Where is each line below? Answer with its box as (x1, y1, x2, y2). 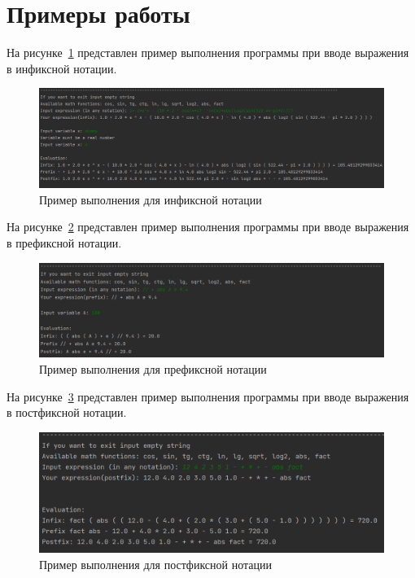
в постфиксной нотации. (7, 404, 127, 421)
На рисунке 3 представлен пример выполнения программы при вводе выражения (7, 388, 409, 405)
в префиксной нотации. (7, 234, 122, 252)
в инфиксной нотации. (7, 59, 117, 77)
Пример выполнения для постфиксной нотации (39, 555, 272, 572)
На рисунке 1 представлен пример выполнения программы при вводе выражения (7, 44, 409, 61)
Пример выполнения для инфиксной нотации (39, 190, 262, 208)
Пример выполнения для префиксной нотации (39, 361, 267, 378)
